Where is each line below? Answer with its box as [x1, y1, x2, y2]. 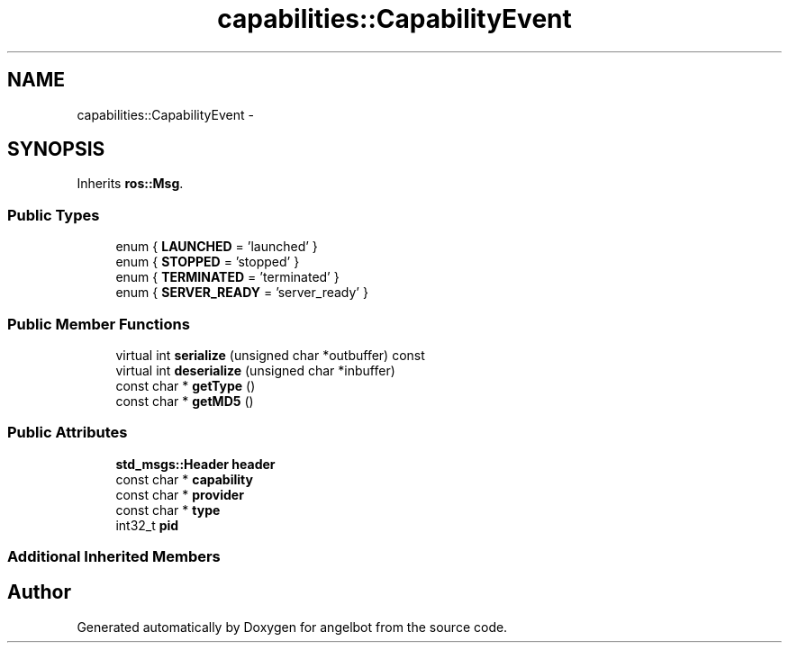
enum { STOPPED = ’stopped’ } [115, 254, 300, 270]
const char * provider [115, 486, 244, 502]
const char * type [115, 501, 221, 518]
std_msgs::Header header [115, 456, 276, 472]
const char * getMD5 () [115, 393, 254, 409]
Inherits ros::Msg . [77, 176, 184, 192]
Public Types [7, 205, 100, 224]
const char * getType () [115, 377, 256, 393]
